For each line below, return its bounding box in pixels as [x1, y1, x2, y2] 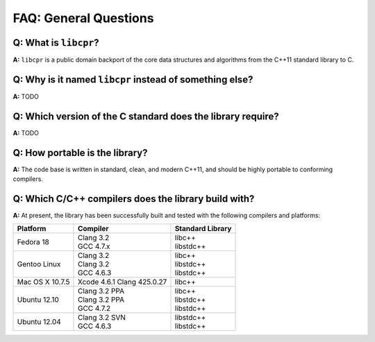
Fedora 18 [17, 237, 50, 247]
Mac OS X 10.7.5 [17, 277, 70, 287]
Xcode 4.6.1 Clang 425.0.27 [77, 277, 167, 287]
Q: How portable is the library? [12, 146, 148, 159]
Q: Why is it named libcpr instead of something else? [12, 74, 253, 85]
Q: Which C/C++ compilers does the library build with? [12, 193, 255, 205]
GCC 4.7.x [77, 241, 110, 251]
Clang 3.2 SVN [77, 313, 126, 323]
